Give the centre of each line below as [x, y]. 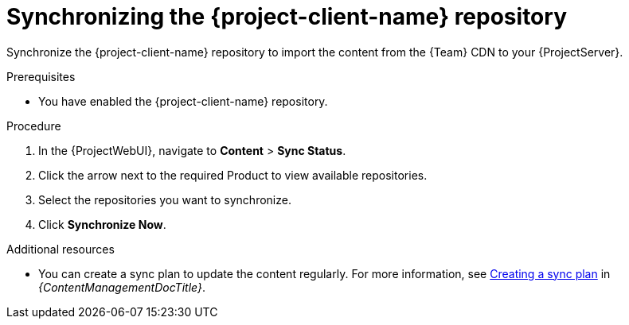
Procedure [34, 126]
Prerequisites [41, 76]
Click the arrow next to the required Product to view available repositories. [233, 175]
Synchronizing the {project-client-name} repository [287, 17]
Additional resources [61, 249]
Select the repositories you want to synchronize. [165, 199]
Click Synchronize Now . [102, 224]
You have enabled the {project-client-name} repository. [183, 101]
